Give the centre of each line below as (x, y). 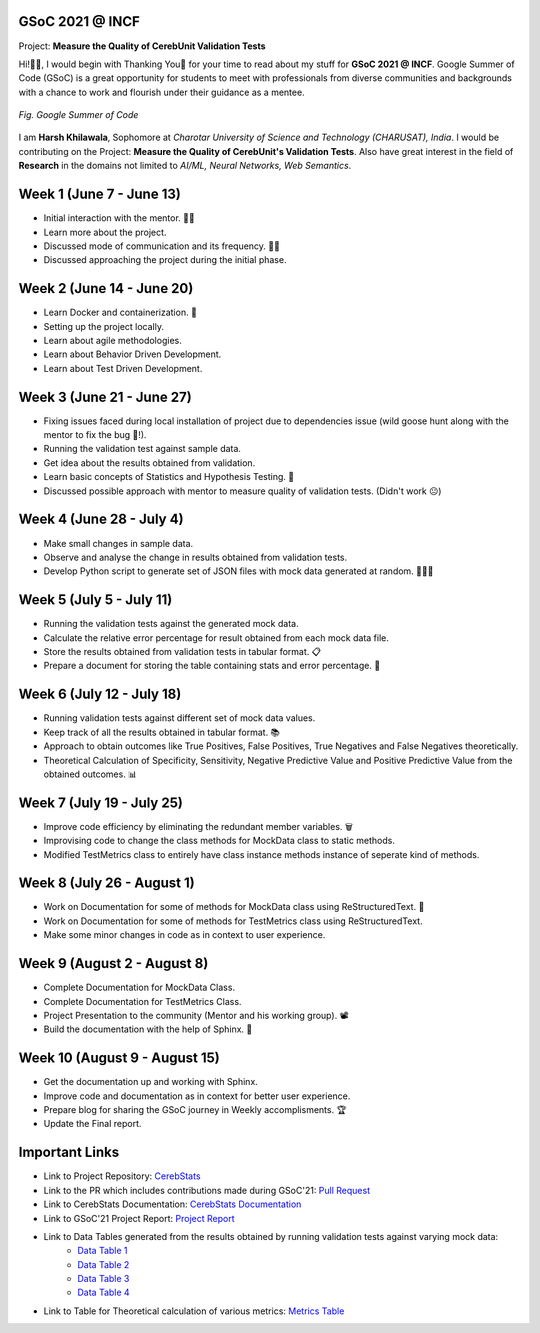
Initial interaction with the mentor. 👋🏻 (119, 218)
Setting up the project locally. (104, 326)
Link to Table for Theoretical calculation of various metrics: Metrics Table (194, 1311)
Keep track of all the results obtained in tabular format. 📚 (161, 732)
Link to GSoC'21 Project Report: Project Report (139, 1218)
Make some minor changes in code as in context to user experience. (184, 935)
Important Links (69, 1152)
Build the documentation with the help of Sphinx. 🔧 (148, 1029)
